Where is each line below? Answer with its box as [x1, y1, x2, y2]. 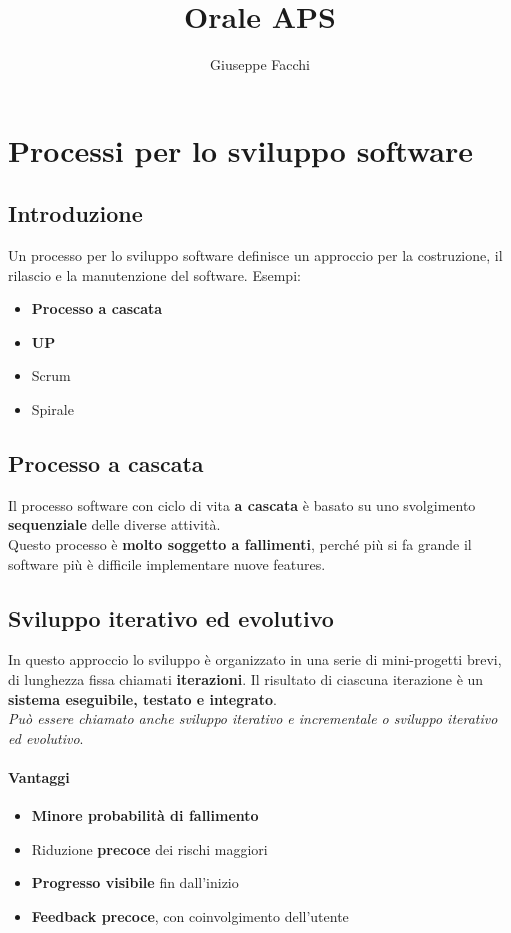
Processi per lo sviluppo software [8, 129, 473, 170]
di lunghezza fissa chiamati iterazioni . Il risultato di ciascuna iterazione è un [8, 669, 484, 690]
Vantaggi [8, 767, 70, 788]
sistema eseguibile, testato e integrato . [8, 688, 277, 709]
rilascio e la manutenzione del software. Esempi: [8, 264, 301, 285]
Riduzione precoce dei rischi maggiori [31, 838, 268, 859]
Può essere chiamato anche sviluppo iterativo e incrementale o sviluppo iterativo [8, 708, 498, 729]
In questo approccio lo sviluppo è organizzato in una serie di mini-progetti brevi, [8, 649, 502, 670]
